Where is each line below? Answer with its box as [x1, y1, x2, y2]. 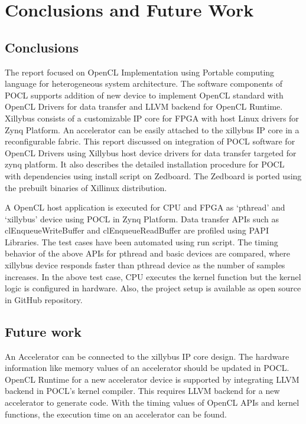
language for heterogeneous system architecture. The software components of [5, 77, 282, 90]
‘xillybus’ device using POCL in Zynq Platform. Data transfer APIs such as [5, 212, 279, 225]
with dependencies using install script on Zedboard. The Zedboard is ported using [5, 169, 302, 182]
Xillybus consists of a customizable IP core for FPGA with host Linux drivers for [5, 111, 299, 124]
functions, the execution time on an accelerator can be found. [5, 407, 227, 420]
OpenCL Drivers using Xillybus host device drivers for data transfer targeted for [5, 146, 297, 159]
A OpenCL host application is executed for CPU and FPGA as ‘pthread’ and [5, 201, 285, 213]
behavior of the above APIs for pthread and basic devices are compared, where [5, 247, 290, 259]
